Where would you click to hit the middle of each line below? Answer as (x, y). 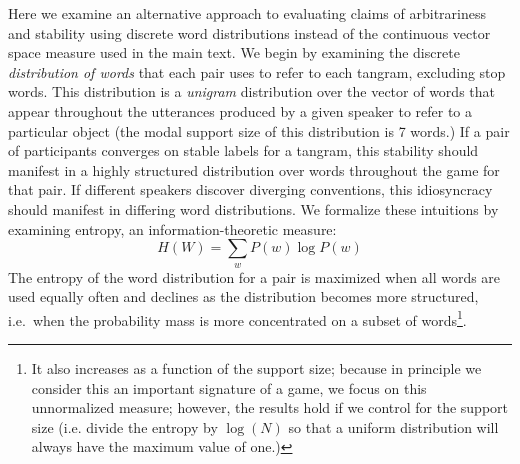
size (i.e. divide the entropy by (124, 426)
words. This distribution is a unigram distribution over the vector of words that (251, 91)
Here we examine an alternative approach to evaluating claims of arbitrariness (247, 13)
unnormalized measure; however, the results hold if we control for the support (269, 407)
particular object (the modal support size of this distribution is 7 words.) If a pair (259, 130)
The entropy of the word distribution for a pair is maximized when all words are (254, 276)
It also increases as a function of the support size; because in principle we (256, 367)
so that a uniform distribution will (393, 426)
